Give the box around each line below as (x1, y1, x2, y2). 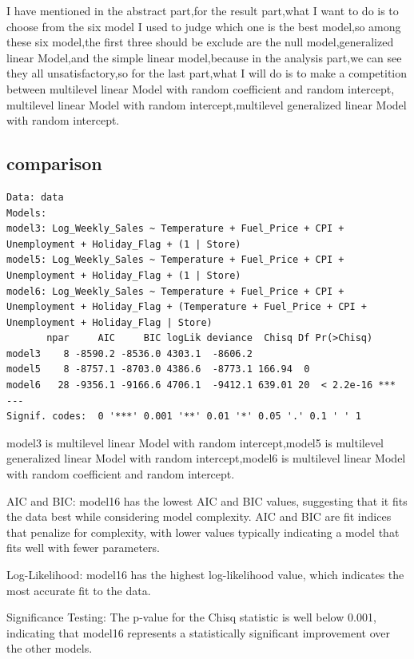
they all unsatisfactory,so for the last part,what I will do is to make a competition (6, 65, 408, 81)
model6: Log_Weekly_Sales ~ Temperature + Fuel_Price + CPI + (6, 285, 344, 297)
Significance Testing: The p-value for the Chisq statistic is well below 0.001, (6, 609, 376, 625)
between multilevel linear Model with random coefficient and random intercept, (6, 80, 395, 97)
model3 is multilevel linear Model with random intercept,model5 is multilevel (6, 434, 384, 451)
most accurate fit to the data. (6, 582, 151, 598)
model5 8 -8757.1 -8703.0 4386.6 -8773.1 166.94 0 (6, 363, 310, 375)
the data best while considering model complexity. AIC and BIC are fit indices (6, 508, 392, 525)
